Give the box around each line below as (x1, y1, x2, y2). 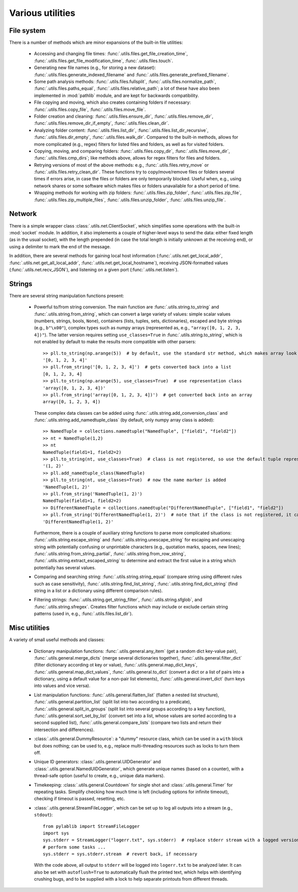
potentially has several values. (34, 564, 96, 571)
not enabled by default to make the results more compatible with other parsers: (34, 339, 196, 345)
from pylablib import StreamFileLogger (43, 823, 140, 829)
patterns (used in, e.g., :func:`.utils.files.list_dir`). (34, 611, 133, 617)
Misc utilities (9, 624, 50, 632)
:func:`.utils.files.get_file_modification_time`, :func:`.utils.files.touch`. (34, 58, 173, 64)
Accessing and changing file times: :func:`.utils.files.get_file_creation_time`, (34, 51, 188, 57)
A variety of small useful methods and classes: (9, 637, 105, 643)
